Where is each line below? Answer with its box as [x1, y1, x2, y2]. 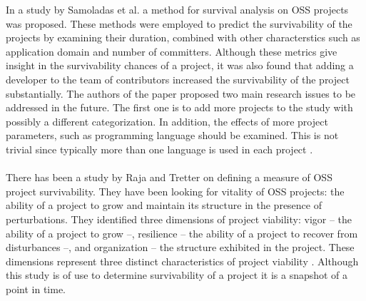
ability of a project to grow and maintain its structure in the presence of [6, 198, 322, 213]
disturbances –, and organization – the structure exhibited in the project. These [6, 240, 355, 255]
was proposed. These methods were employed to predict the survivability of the [6, 16, 352, 31]
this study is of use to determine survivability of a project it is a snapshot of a [6, 267, 348, 282]
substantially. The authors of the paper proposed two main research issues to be [6, 86, 356, 101]
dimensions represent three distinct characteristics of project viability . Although [6, 253, 359, 268]
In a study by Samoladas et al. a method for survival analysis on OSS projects [6, 2, 349, 16]
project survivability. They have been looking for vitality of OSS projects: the [6, 183, 345, 198]
